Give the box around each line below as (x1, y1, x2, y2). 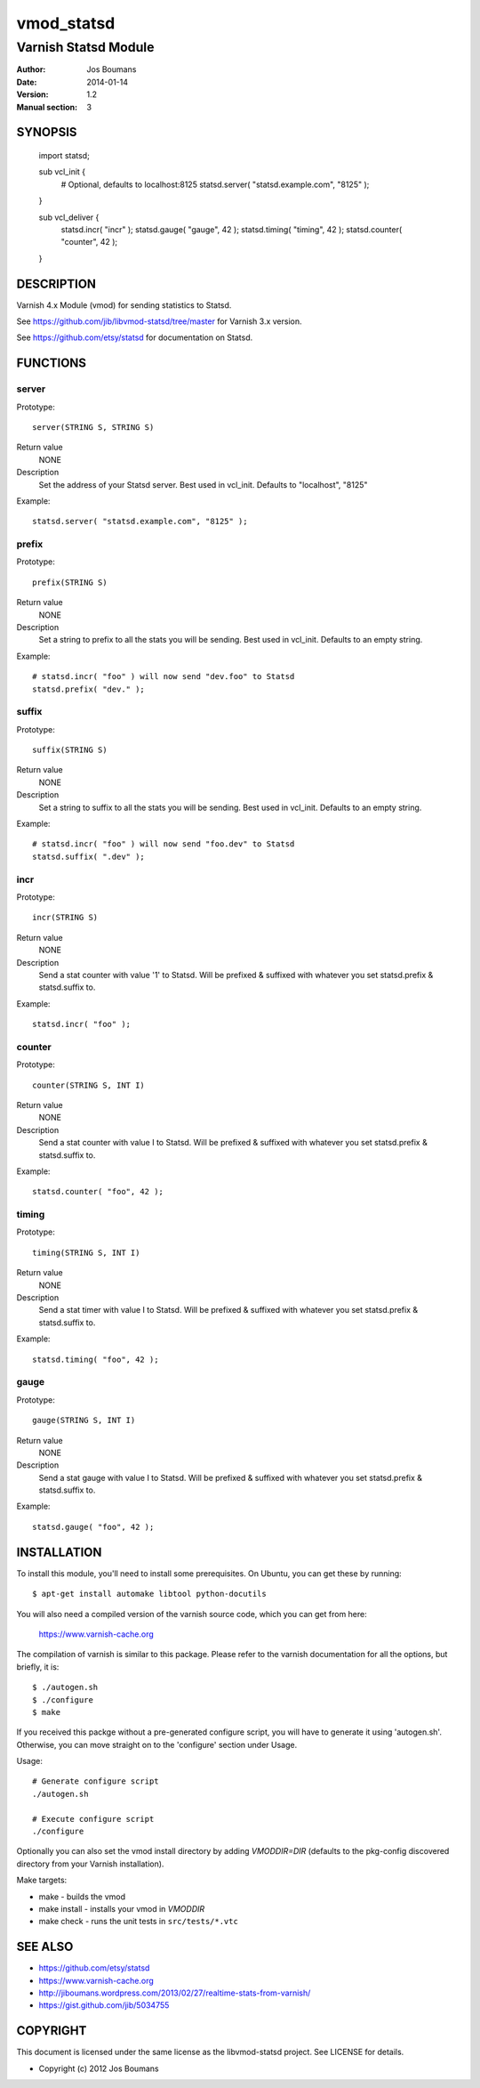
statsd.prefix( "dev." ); (32, 684, 146, 694)
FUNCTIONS (16, 356, 87, 371)
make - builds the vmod (38, 1891, 126, 1902)
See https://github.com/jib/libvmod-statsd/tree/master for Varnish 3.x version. (16, 316, 302, 327)
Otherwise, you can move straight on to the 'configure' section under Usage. (16, 1739, 298, 1750)
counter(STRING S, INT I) (32, 1080, 146, 1090)
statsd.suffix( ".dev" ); (32, 851, 146, 862)
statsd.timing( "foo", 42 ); (32, 1354, 159, 1364)
